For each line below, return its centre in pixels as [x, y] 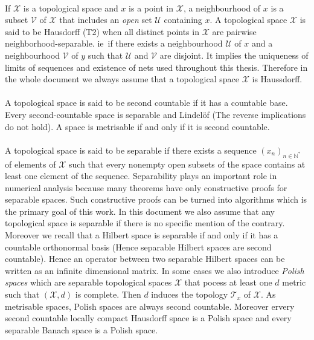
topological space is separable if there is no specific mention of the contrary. [145, 223]
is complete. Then [108, 294]
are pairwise [234, 31]
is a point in [151, 8]
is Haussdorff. [277, 79]
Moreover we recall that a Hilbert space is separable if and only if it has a [142, 235]
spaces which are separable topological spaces [88, 282]
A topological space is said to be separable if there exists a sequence [131, 150]
